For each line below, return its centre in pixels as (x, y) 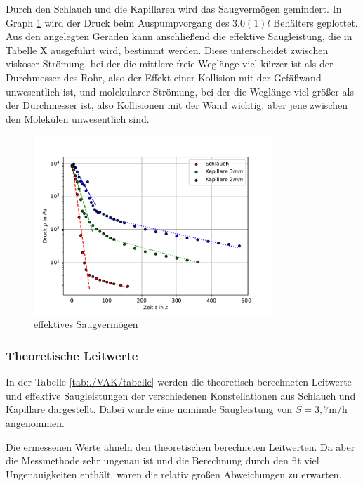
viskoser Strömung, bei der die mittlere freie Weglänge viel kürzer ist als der (170, 64)
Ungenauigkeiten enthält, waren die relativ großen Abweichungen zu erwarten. (174, 474)
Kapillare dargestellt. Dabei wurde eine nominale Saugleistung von (149, 409)
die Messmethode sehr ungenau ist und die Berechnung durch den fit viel (163, 460)
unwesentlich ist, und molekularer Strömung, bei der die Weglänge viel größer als (180, 91)
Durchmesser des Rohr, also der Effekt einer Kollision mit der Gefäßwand (164, 77)
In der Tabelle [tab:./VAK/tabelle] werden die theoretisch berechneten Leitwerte (179, 382)
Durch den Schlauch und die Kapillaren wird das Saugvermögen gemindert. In (174, 8)
